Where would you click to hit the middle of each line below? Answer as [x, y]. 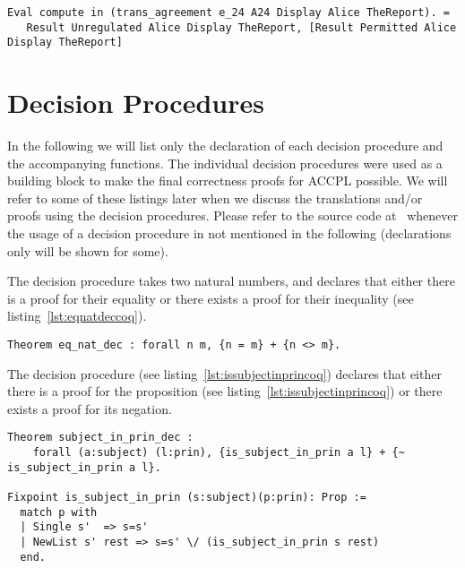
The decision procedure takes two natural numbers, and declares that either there [231, 281]
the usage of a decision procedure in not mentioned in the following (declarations [229, 233]
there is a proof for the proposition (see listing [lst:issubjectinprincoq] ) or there [225, 391]
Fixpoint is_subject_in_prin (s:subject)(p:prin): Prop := [187, 498]
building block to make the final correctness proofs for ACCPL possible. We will [228, 181]
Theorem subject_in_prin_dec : [100, 438]
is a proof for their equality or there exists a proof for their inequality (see [211, 298]
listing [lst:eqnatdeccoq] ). [77, 316]
